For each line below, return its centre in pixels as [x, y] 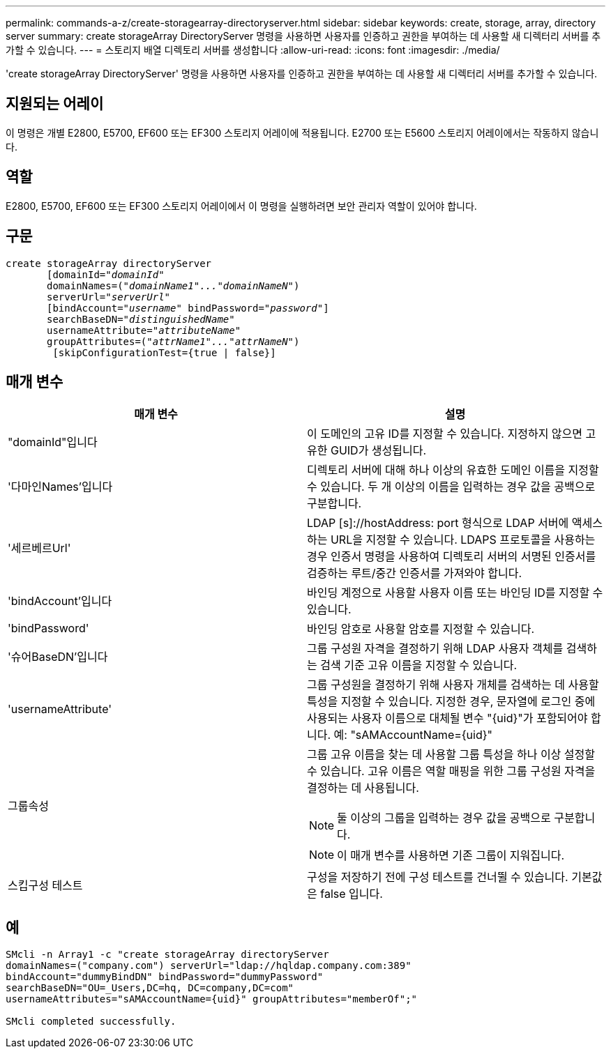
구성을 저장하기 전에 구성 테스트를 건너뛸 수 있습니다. [438, 877]
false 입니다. [352, 894]
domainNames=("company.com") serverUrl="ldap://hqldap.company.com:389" [209, 966]
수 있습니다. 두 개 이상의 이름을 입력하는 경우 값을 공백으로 [451, 487]
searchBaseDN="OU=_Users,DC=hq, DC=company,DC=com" [150, 988]
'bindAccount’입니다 [60, 601]
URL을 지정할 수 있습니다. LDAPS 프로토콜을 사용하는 [463, 540]
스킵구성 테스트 [45, 886]
